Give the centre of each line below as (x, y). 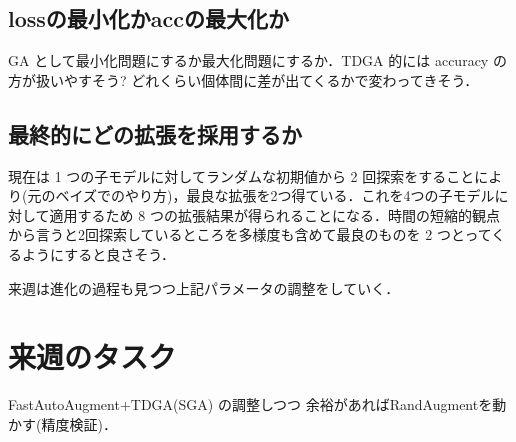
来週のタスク (92, 356)
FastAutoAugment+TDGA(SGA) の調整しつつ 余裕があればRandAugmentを (250, 404)
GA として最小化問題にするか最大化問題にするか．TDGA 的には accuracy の (257, 60)
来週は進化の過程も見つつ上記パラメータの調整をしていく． (204, 287)
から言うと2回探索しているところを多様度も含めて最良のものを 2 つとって (250, 234)
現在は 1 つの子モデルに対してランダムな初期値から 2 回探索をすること (241, 175)
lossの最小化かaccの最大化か (149, 18)
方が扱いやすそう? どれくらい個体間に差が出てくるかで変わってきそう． (243, 79)
